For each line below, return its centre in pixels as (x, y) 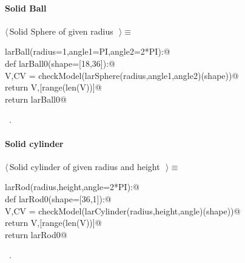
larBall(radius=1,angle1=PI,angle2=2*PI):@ (88, 51)
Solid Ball (26, 8)
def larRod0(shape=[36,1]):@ (58, 198)
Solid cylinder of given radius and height (85, 166)
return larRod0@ (36, 234)
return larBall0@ (36, 99)
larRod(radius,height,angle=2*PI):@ (72, 187)
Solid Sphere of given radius (61, 31)
